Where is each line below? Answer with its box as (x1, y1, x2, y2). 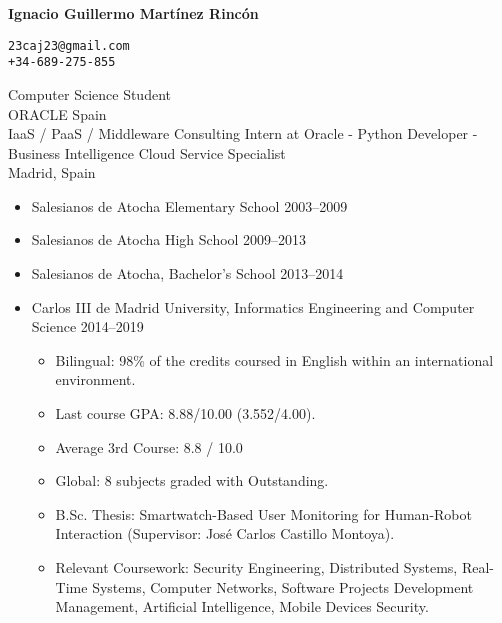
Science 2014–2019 (31, 316, 144, 337)
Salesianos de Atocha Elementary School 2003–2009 (31, 195, 348, 216)
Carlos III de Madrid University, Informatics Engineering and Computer (31, 296, 475, 317)
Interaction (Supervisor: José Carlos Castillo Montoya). (55, 523, 395, 544)
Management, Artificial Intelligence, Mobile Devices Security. (55, 596, 429, 617)
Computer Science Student (8, 83, 171, 104)
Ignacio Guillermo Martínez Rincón (8, 3, 259, 23)
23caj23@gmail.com (8, 38, 130, 53)
